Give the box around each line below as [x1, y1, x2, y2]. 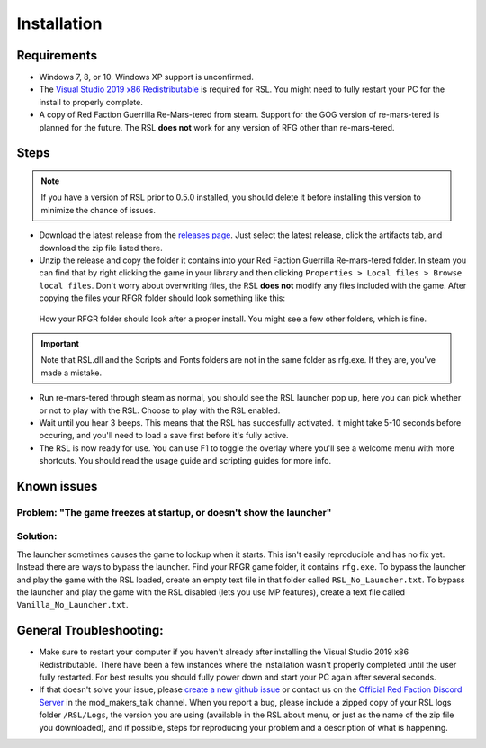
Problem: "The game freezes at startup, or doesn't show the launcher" [16, 506, 332, 518]
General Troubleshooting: [16, 623, 164, 638]
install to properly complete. [39, 96, 143, 107]
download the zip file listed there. [39, 242, 163, 253]
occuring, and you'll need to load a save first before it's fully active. [39, 430, 289, 441]
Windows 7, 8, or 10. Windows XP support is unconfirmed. [39, 72, 254, 83]
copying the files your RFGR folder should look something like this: [39, 293, 286, 303]
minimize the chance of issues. [40, 204, 157, 215]
